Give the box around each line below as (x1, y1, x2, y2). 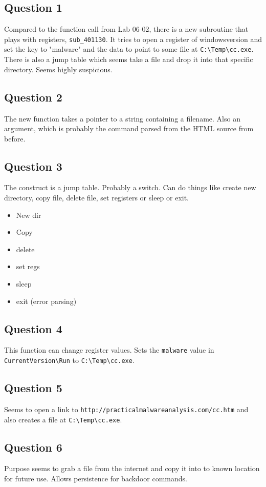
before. (4, 133, 26, 144)
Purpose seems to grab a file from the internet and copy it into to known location (4, 463, 260, 474)
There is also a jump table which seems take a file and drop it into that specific (4, 54, 253, 65)
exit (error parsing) (16, 295, 77, 306)
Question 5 (4, 380, 62, 396)
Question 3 (4, 158, 62, 174)
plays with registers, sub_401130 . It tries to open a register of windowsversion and (4, 33, 262, 44)
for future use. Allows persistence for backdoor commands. (4, 473, 187, 484)
